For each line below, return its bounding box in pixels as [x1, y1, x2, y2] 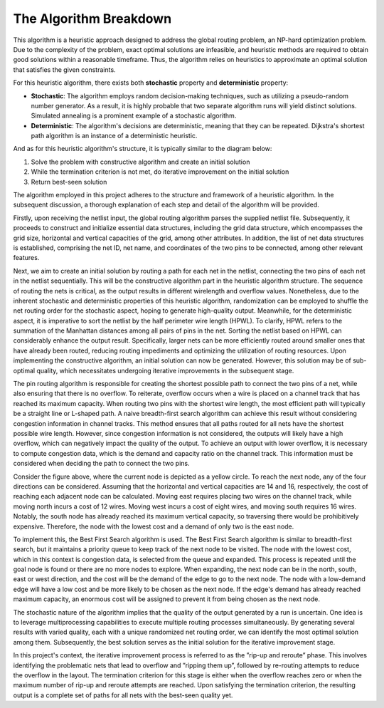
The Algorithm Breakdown [13, 11, 172, 26]
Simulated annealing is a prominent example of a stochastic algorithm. [31, 111, 237, 120]
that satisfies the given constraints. [13, 65, 117, 74]
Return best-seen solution [31, 177, 107, 186]
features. [13, 254, 40, 262]
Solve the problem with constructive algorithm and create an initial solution [31, 157, 250, 166]
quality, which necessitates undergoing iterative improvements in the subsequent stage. [36, 366, 294, 375]
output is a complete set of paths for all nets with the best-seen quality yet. [13, 691, 233, 699]
